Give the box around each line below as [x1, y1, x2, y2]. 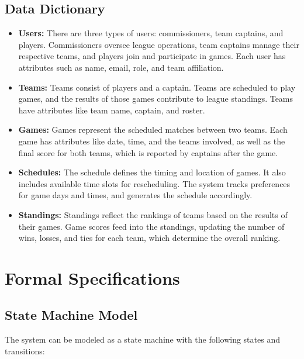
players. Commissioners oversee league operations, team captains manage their [18, 38, 299, 50]
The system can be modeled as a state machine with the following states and [5, 333, 280, 346]
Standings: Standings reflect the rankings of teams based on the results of [18, 208, 288, 220]
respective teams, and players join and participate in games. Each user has [18, 50, 286, 62]
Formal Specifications [5, 265, 180, 289]
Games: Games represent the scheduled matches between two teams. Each [18, 123, 288, 136]
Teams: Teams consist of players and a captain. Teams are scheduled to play [18, 81, 296, 93]
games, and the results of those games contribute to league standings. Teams [18, 92, 293, 105]
